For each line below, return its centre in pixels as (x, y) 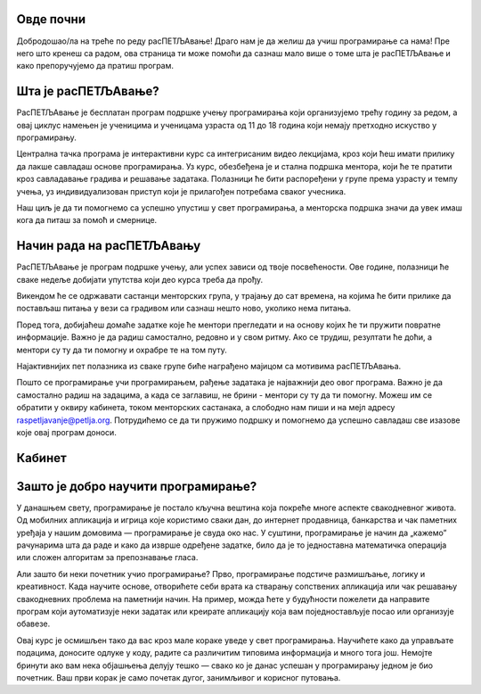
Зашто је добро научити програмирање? (137, 486)
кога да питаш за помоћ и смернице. (87, 220)
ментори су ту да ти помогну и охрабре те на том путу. (122, 350)
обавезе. (33, 624)
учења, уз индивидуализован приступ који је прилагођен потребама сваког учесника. (181, 191)
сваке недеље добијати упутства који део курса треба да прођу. (140, 279)
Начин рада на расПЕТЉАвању (109, 246)
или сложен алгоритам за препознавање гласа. (107, 558)
